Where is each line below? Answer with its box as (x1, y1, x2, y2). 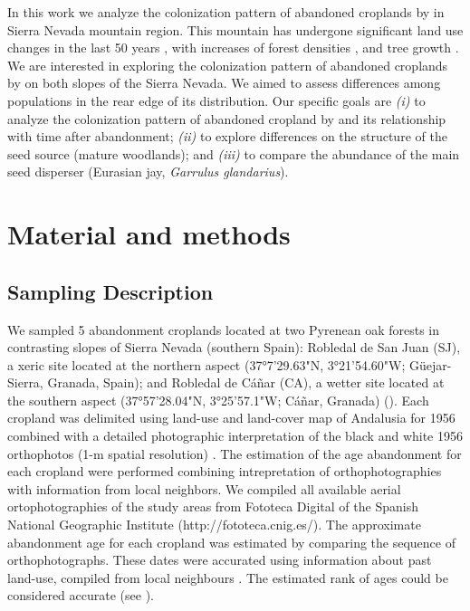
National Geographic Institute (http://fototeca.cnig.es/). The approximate (7, 515, 421, 534)
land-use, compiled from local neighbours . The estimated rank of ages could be (7, 568, 448, 587)
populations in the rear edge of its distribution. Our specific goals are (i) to (7, 91, 426, 110)
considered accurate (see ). (7, 586, 154, 605)
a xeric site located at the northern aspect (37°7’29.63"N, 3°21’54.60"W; (7, 355, 406, 374)
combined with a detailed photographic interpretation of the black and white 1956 (7, 426, 463, 445)
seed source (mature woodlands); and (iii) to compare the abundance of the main (7, 144, 460, 163)
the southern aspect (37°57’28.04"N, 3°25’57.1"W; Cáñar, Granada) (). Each (7, 390, 429, 409)
